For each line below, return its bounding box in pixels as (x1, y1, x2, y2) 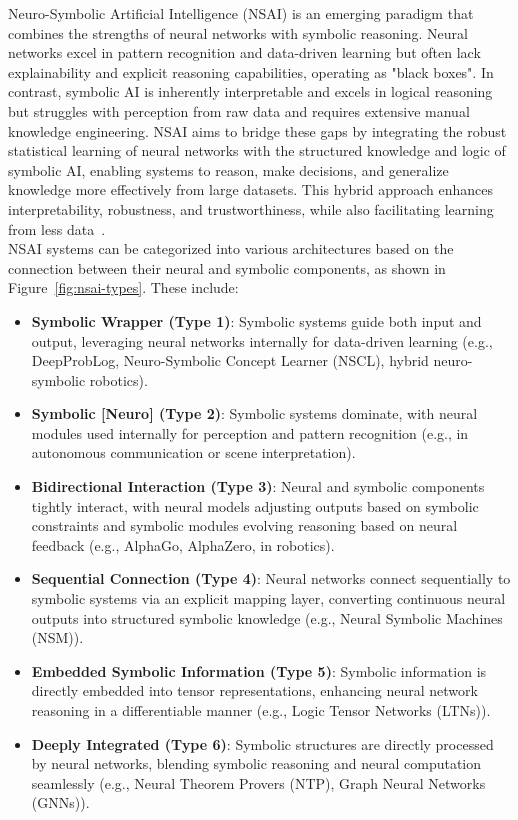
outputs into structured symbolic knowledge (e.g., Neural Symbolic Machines (31, 607, 503, 628)
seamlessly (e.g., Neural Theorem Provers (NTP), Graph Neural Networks (31, 772, 486, 793)
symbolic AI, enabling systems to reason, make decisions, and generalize (8, 159, 449, 180)
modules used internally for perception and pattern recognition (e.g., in (31, 422, 469, 443)
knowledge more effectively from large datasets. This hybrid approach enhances (8, 179, 494, 200)
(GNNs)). (31, 792, 90, 813)
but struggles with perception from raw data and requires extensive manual (8, 100, 470, 121)
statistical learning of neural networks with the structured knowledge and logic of (8, 140, 506, 161)
